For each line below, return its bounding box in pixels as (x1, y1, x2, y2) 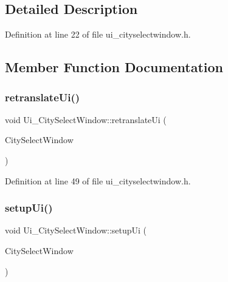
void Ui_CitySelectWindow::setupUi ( (5, 224, 147, 237)
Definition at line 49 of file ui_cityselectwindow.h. (5, 174, 191, 187)
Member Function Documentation (5, 58, 224, 76)
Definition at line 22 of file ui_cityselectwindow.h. (5, 28, 191, 41)
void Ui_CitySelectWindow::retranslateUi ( (5, 113, 167, 126)
